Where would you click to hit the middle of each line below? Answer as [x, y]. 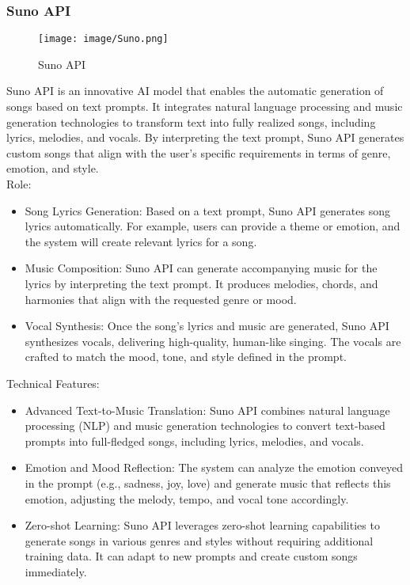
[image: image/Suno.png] [103, 39]
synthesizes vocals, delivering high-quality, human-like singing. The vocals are [213, 341]
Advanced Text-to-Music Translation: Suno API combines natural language [207, 410]
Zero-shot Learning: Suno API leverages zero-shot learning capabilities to [202, 525]
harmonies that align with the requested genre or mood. [161, 299]
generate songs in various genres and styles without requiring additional [199, 540]
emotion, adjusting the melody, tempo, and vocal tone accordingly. [187, 498]
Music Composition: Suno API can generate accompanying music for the [201, 268]
